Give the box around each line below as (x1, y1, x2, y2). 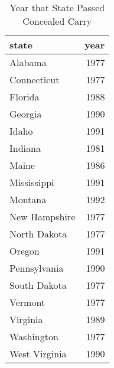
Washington (9, 330, 58, 343)
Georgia (9, 107, 42, 121)
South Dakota (9, 278, 67, 292)
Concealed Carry (22, 14, 92, 28)
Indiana (9, 141, 41, 155)
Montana (9, 193, 47, 206)
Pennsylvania (9, 261, 64, 275)
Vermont (9, 295, 45, 309)
